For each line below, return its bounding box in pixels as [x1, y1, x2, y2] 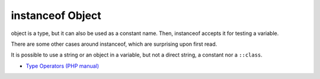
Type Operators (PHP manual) [25, 62, 100, 69]
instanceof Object [11, 9, 102, 22]
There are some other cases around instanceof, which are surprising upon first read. [11, 40, 217, 48]
